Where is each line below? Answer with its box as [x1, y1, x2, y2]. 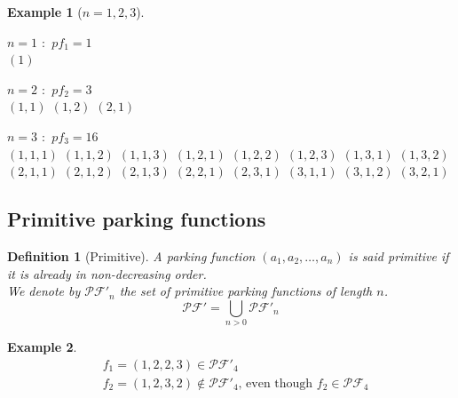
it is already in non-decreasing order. [7, 264, 207, 283]
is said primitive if [348, 246, 449, 265]
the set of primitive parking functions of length [119, 282, 373, 300]
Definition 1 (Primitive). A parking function [7, 246, 256, 265]
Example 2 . [7, 338, 77, 356]
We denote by [7, 282, 81, 300]
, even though [238, 377, 313, 390]
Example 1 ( [7, 3, 83, 20]
